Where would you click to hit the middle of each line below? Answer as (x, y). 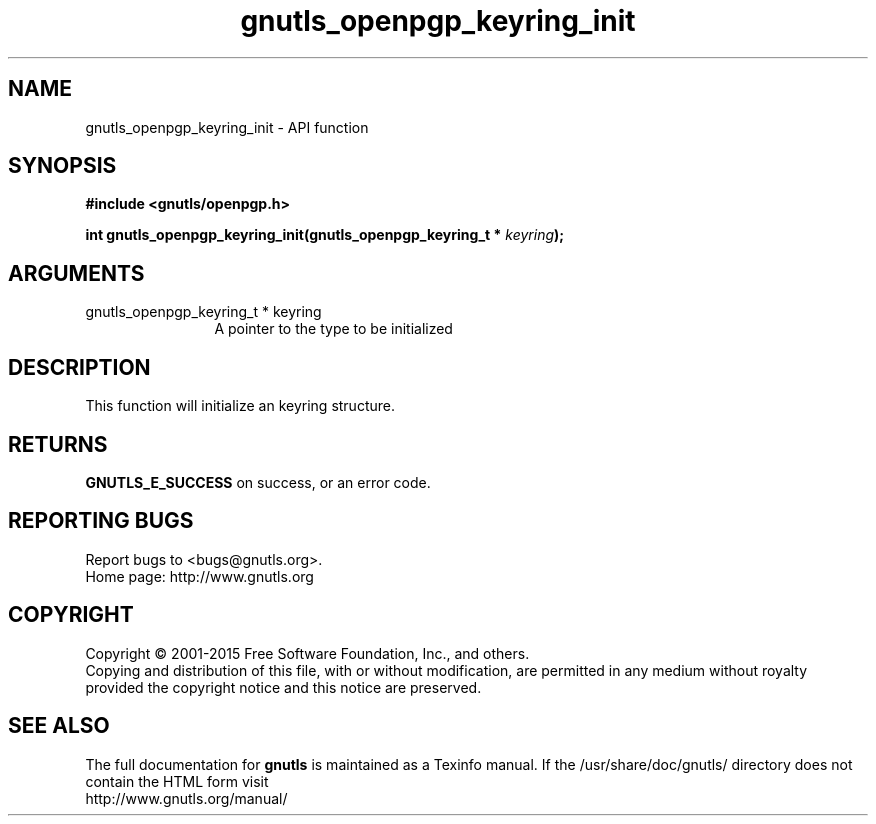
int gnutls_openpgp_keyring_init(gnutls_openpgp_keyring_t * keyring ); (325, 235)
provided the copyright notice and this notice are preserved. (283, 687)
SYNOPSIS (62, 166)
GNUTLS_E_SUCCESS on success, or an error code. (258, 482)
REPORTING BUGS (101, 521)
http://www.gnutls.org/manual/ (186, 798)
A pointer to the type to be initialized (333, 329)
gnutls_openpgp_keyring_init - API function (227, 127)
